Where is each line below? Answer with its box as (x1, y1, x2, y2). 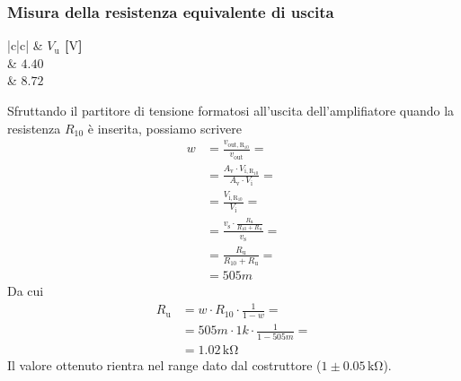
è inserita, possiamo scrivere (87, 118, 242, 137)
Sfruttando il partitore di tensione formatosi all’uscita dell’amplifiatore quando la (7, 101, 455, 119)
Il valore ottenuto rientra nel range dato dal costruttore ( (7, 355, 322, 374)
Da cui (7, 281, 44, 299)
